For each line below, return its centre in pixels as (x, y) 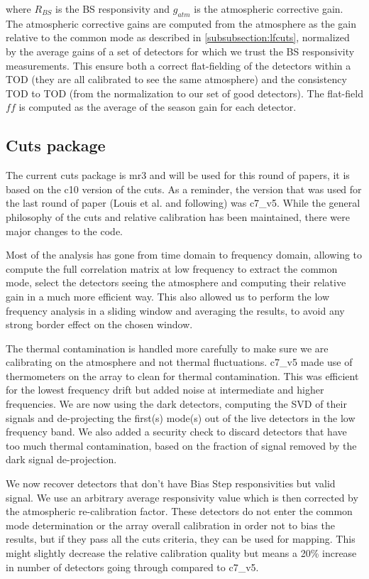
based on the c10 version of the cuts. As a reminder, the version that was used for (184, 189)
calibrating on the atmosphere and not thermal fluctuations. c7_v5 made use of (179, 362)
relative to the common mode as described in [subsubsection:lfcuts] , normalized (178, 37)
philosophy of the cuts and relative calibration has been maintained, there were (178, 216)
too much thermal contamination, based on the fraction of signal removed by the (181, 445)
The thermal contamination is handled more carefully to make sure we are (167, 348)
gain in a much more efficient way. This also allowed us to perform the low (168, 296)
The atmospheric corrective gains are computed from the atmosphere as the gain (181, 23)
